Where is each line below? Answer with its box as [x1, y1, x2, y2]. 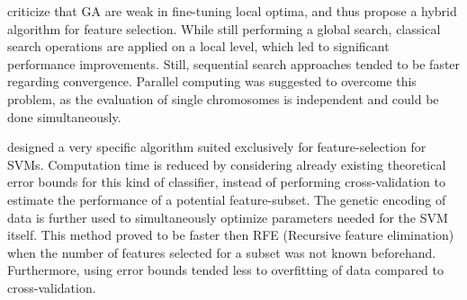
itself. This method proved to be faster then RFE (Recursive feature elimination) [7, 225, 454, 244]
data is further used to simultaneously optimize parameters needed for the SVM [7, 207, 448, 226]
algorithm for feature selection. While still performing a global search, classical [7, 19, 441, 38]
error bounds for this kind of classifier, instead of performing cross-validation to [7, 172, 446, 191]
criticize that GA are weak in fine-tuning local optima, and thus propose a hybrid [7, 2, 457, 20]
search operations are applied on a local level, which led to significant [7, 37, 390, 56]
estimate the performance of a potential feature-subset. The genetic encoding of [7, 190, 446, 208]
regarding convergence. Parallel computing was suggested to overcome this [7, 72, 417, 91]
